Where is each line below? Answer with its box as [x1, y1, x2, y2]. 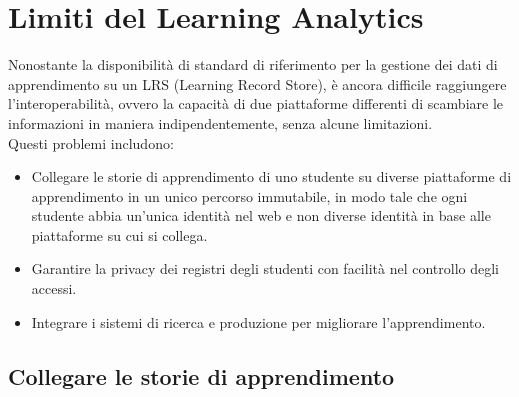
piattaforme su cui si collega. [31, 224, 208, 245]
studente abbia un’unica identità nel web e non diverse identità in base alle [31, 205, 491, 226]
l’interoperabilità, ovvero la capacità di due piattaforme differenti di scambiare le [8, 93, 503, 114]
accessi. [31, 278, 77, 299]
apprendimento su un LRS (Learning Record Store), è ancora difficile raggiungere [8, 73, 507, 94]
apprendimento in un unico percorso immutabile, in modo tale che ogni [31, 185, 468, 206]
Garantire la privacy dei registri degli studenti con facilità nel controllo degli [31, 258, 499, 279]
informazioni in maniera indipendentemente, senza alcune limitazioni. [8, 112, 433, 133]
